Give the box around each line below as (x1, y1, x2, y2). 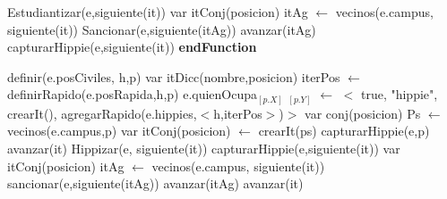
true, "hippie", (360, 85, 438, 104)
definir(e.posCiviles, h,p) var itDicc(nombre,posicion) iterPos (7, 67, 340, 86)
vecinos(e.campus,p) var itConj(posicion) (7, 121, 231, 140)
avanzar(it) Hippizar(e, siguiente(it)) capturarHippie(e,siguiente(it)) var (7, 139, 400, 158)
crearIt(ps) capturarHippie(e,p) (258, 121, 430, 140)
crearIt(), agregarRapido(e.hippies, (7, 104, 197, 122)
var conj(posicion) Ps (305, 104, 421, 122)
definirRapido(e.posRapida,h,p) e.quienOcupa (7, 85, 258, 104)
